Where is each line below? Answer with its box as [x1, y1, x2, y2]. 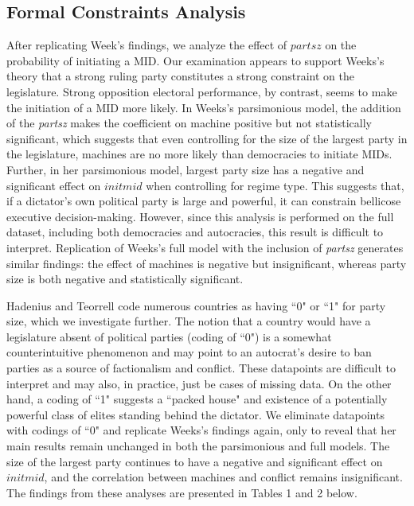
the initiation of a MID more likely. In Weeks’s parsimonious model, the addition [6, 99, 401, 115]
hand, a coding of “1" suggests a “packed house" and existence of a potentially [6, 391, 388, 407]
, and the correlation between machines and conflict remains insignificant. [44, 469, 403, 485]
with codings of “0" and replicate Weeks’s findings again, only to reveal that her [6, 422, 396, 438]
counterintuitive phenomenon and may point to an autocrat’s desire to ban [6, 344, 372, 360]
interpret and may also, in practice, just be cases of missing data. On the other [6, 375, 392, 391]
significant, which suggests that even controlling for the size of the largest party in [6, 130, 408, 146]
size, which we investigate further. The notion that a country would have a [6, 313, 371, 329]
